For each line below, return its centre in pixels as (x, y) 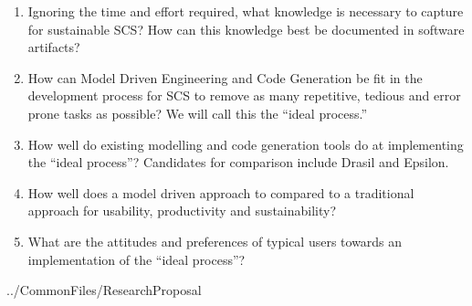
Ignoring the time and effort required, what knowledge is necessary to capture (246, 11)
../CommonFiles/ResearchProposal (104, 290)
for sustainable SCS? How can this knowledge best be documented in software (246, 29)
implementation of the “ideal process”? (136, 259)
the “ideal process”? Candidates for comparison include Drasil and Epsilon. (238, 162)
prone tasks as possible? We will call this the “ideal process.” (198, 113)
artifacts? (54, 47)
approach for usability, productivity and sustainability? (182, 211)
